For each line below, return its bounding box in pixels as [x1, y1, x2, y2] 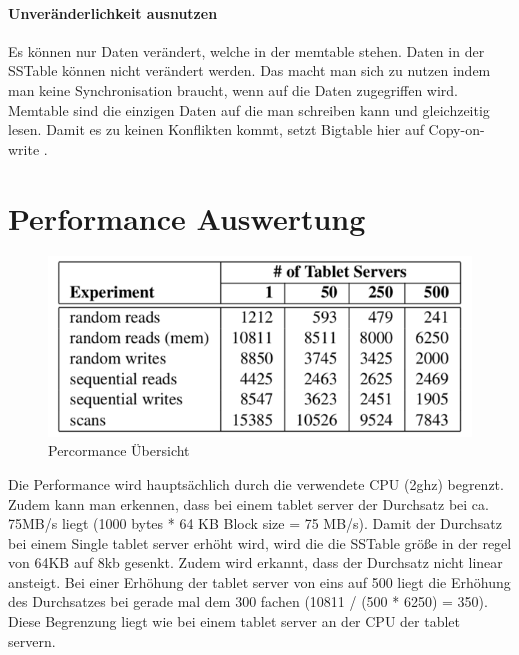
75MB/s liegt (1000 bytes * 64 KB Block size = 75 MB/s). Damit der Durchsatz [8, 513, 502, 534]
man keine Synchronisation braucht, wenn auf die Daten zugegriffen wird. [8, 79, 459, 100]
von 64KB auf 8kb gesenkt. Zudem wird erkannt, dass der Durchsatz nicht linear [8, 552, 503, 573]
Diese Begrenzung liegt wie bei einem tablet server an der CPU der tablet [8, 611, 460, 632]
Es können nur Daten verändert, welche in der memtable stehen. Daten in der [8, 40, 485, 61]
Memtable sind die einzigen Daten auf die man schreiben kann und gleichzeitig [8, 99, 490, 120]
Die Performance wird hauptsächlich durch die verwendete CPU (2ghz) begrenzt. [8, 473, 504, 494]
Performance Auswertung [8, 197, 366, 238]
